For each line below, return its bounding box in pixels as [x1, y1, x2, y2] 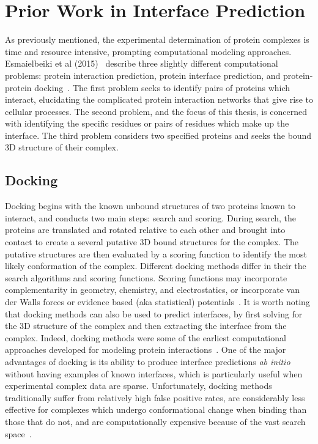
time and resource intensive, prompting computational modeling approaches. [5, 45, 292, 57]
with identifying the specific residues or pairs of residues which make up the [5, 117, 289, 130]
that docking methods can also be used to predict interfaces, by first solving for [5, 307, 303, 320]
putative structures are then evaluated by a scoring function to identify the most [5, 247, 307, 260]
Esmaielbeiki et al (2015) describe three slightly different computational [5, 57, 278, 70]
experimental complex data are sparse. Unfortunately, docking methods [5, 379, 272, 392]
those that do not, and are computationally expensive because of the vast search [5, 415, 306, 427]
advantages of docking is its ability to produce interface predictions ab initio [5, 355, 290, 368]
